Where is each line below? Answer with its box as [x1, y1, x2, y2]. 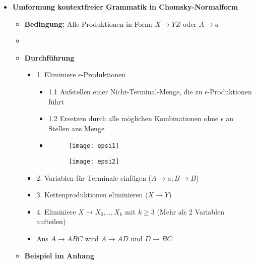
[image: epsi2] [69, 158, 119, 165]
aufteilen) [36, 216, 66, 227]
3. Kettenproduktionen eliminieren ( [36, 189, 148, 200]
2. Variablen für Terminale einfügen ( [36, 172, 152, 183]
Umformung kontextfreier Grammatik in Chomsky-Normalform [12, 2, 238, 12]
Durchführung [24, 52, 75, 63]
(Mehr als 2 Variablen [157, 206, 224, 217]
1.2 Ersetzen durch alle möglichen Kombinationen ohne [48, 113, 219, 124]
